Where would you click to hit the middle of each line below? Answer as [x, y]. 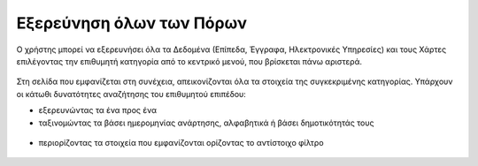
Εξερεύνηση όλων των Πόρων [132, 23]
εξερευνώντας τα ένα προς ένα [97, 110]
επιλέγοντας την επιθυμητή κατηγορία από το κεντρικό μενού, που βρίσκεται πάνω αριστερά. [189, 61]
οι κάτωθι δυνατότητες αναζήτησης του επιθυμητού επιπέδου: [131, 94]
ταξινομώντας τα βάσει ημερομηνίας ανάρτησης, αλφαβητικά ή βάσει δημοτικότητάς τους [206, 123]
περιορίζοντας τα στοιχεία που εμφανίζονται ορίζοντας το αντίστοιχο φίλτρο [181, 142]
